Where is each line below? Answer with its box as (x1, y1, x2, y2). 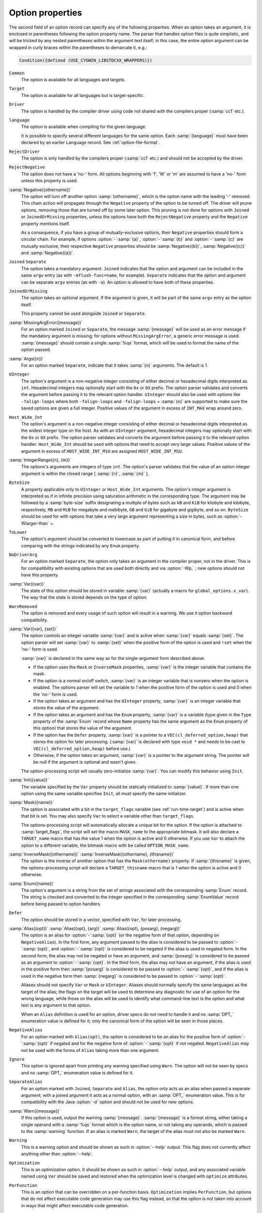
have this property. (21, 572, 59, 578)
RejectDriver (9, 148, 40, 154)
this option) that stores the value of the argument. (33, 725, 133, 731)
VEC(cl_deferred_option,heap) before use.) (33, 745, 131, 752)
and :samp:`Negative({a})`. (21, 250, 75, 256)
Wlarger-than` (21, 520, 49, 526)
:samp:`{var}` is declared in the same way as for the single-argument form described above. (21, 655, 205, 661)
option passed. (21, 347, 51, 353)
